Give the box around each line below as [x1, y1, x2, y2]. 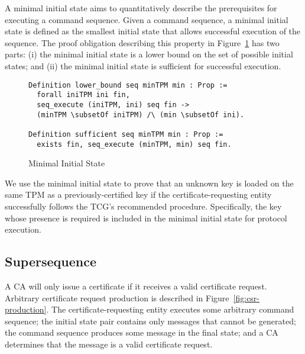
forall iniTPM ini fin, [37, 91, 130, 99]
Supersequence [5, 252, 97, 271]
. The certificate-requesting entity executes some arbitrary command [46, 303, 294, 316]
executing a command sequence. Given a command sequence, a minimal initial [5, 13, 288, 25]
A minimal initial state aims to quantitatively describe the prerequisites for [5, 2, 277, 14]
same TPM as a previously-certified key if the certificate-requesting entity [5, 188, 272, 201]
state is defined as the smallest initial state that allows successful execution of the [5, 25, 301, 37]
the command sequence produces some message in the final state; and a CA [5, 326, 278, 339]
